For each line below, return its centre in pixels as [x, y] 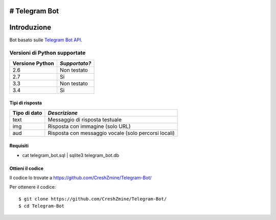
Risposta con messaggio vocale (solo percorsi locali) [111, 133]
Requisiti [19, 146]
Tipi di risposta [26, 103]
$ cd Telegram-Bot [42, 206]
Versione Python [33, 63]
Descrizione [63, 113]
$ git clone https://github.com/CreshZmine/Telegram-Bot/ [93, 199]
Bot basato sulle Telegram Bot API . [46, 40]
